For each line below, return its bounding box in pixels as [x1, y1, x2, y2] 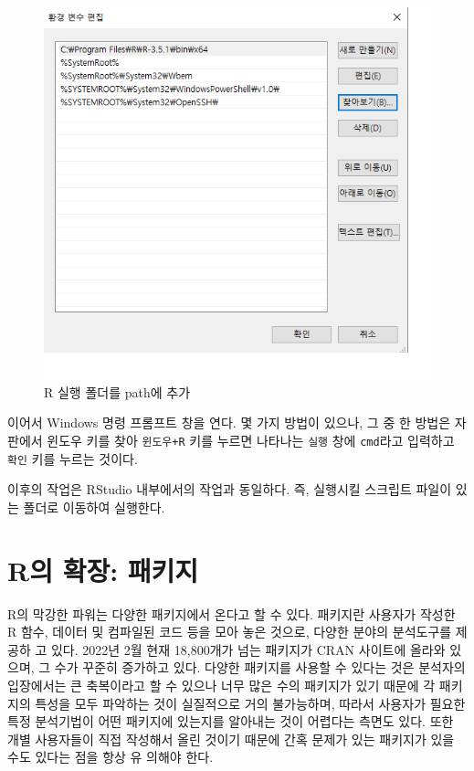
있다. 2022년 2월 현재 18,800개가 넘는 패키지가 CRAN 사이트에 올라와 [50, 639, 446, 659]
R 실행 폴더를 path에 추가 [44, 382, 191, 401]
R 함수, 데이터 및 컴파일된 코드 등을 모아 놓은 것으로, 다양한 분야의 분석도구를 [7, 622, 452, 641]
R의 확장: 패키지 [7, 551, 199, 588]
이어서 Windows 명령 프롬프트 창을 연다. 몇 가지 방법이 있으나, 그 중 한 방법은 [7, 413, 451, 432]
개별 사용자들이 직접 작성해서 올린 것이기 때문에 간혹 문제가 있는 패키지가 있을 [7, 729, 455, 748]
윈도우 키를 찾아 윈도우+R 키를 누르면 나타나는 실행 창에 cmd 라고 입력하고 [47, 431, 455, 450]
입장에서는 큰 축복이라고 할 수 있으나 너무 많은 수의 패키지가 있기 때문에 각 [7, 676, 436, 695]
